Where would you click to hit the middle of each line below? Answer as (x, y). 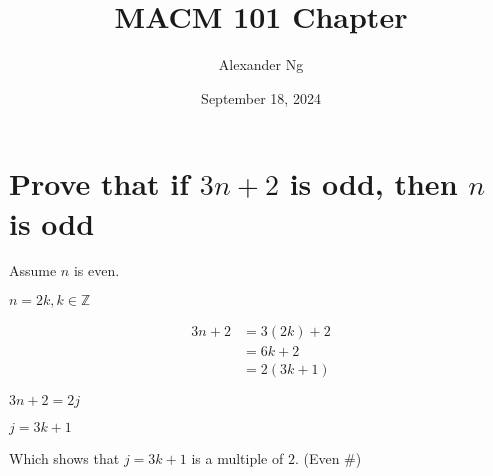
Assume (33, 270)
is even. (96, 270)
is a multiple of (237, 458)
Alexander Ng (261, 64)
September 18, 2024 (261, 97)
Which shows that (64, 458)
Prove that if (99, 183)
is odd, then (373, 183)
